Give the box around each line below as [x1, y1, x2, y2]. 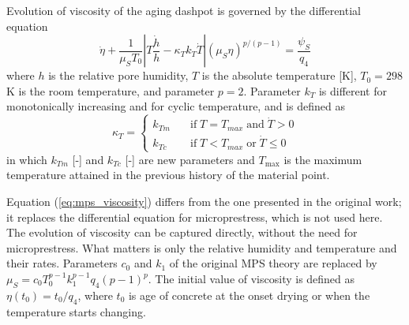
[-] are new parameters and [125, 151, 255, 167]
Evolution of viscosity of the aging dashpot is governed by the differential [6, 2, 361, 18]
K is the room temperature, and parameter [6, 82, 215, 99]
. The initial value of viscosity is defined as [148, 271, 355, 287]
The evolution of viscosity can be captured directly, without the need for [6, 224, 358, 241]
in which [6, 151, 47, 167]
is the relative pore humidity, [48, 67, 189, 84]
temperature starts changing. [6, 303, 146, 319]
